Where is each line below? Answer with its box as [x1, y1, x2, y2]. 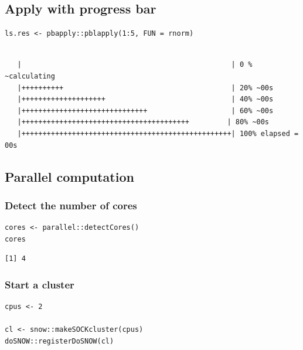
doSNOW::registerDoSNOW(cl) [5, 337, 114, 345]
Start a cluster [5, 277, 74, 291]
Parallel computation [5, 167, 134, 185]
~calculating [5, 72, 55, 80]
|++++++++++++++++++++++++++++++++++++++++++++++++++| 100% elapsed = [17, 129, 299, 138]
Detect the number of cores [5, 198, 137, 212]
